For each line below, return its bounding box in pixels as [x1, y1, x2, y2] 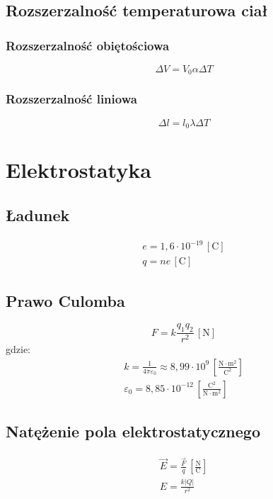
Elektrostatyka [6, 155, 151, 184]
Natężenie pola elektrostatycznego [6, 420, 260, 442]
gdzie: [6, 342, 30, 357]
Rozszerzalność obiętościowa [6, 36, 170, 54]
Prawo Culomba [6, 289, 125, 311]
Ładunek [6, 203, 70, 225]
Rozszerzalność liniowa [6, 90, 137, 108]
